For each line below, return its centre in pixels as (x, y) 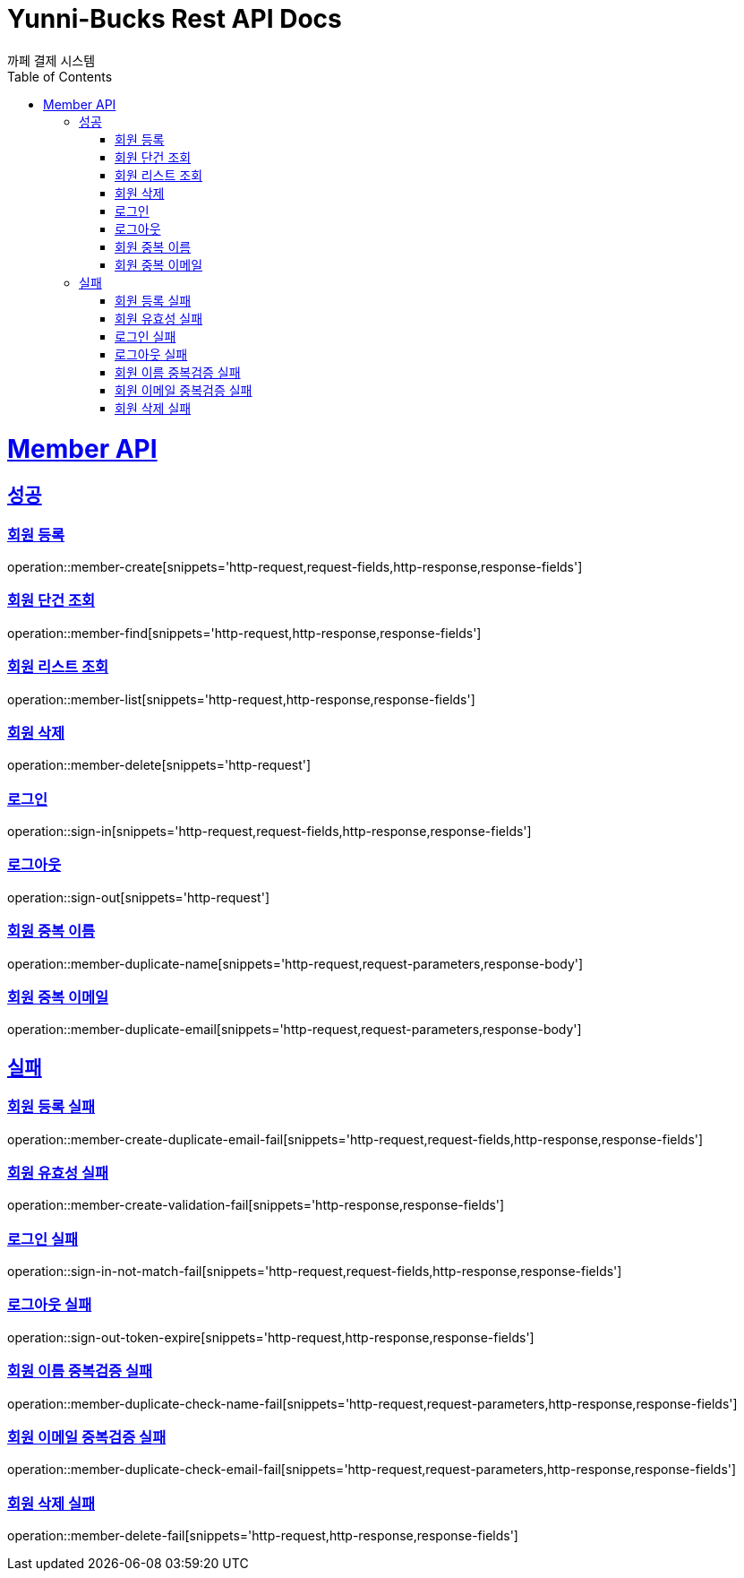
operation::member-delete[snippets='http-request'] (159, 765)
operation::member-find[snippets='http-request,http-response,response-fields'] (244, 633)
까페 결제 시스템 (51, 60)
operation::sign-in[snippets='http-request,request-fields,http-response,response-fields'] (269, 832)
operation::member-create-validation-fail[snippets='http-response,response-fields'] (256, 1205)
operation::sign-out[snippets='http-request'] (138, 897)
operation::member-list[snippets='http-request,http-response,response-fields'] (241, 699)
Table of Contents (60, 76)
